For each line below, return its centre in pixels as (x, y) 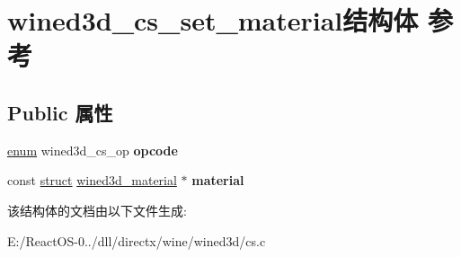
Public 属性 (60, 112)
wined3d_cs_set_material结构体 (213, 20)
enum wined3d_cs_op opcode (93, 150)
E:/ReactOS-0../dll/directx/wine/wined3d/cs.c (137, 240)
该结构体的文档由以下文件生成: (97, 210)
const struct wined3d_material (92, 180)
